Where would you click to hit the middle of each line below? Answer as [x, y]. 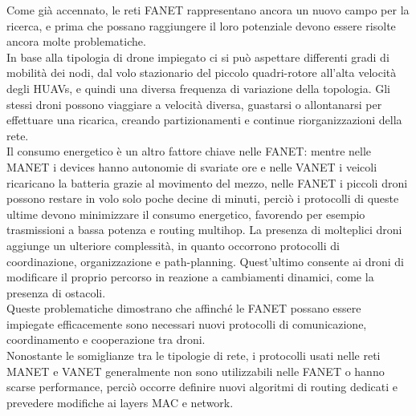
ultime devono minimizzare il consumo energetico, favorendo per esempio [186, 214]
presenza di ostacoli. [56, 292]
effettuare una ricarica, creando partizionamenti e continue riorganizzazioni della [204, 120]
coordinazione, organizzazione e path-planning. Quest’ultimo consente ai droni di [205, 261]
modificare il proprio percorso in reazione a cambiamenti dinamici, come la [190, 277]
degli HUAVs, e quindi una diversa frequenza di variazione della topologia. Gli [198, 88]
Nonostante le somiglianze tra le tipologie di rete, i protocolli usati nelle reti [194, 355]
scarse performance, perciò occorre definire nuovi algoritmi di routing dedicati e [202, 387]
